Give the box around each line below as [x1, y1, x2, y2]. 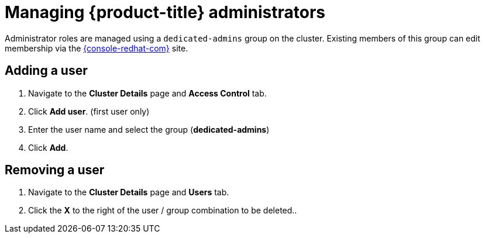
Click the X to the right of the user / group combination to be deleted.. [28, 205, 297, 216]
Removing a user [5, 163, 105, 178]
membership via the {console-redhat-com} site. [5, 43, 188, 53]
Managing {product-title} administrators [5, 2, 326, 22]
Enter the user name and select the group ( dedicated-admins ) [28, 124, 270, 134]
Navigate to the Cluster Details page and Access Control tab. [28, 88, 267, 98]
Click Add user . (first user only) [28, 106, 150, 116]
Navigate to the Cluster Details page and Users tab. [28, 187, 229, 198]
